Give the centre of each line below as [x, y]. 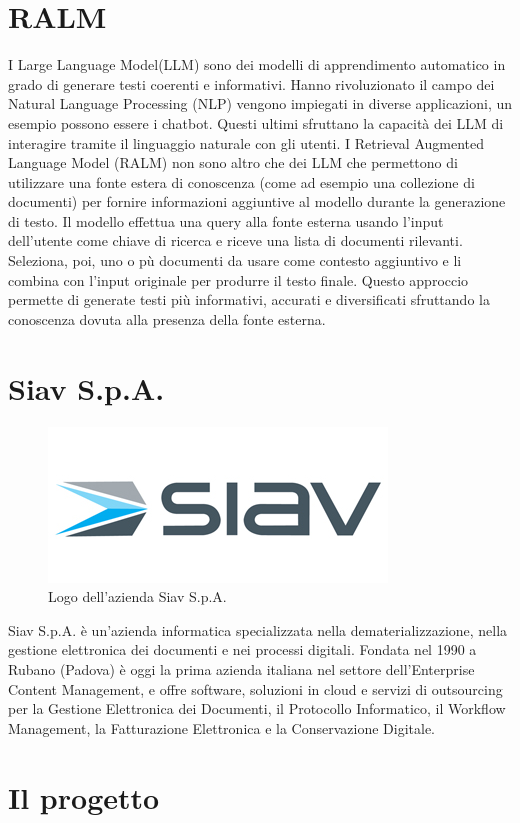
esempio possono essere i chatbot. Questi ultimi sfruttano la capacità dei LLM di [256, 122]
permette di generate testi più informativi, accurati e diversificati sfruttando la [249, 299]
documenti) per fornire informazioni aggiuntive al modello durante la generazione [257, 201]
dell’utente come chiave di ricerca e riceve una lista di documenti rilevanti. [235, 240]
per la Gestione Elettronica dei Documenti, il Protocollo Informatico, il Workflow [257, 708]
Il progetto [84, 796]
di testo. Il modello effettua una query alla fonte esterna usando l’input [226, 220]
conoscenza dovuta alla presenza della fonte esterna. [167, 318]
